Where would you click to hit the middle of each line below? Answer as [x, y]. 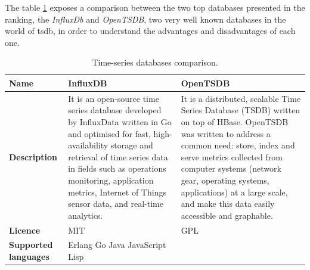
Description [33, 156]
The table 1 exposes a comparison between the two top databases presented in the [155, 7]
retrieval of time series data [118, 156]
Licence [25, 230]
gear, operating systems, [225, 180]
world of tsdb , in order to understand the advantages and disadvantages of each [150, 31]
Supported [31, 245]
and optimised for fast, [109, 133]
